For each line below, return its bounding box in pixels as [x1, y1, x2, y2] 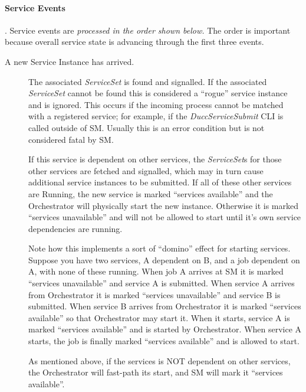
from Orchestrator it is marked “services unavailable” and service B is [28, 288, 281, 300]
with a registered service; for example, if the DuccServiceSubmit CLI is [28, 110, 284, 122]
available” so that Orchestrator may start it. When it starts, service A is [28, 311, 290, 324]
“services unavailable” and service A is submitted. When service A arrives [28, 277, 295, 289]
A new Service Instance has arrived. [5, 55, 134, 67]
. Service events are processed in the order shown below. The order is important [5, 24, 291, 36]
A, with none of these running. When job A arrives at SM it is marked [28, 265, 284, 277]
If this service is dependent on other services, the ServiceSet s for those [28, 153, 282, 165]
